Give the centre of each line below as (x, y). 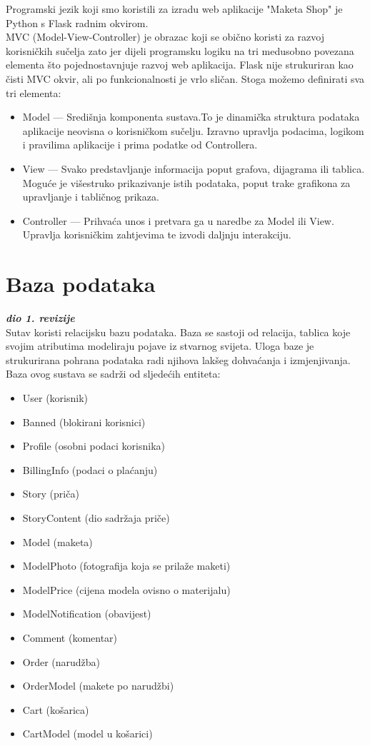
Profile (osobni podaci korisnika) (94, 446)
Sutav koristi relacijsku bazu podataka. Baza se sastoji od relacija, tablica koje (178, 332)
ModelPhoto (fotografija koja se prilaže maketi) (126, 566)
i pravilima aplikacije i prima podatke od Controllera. (140, 145)
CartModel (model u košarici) (87, 734)
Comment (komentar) (70, 637)
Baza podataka (81, 284)
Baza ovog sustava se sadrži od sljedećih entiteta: (113, 374)
